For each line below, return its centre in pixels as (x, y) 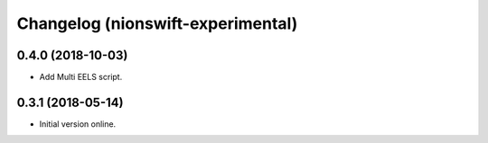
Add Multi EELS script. (81, 77)
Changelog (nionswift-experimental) (157, 23)
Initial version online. (78, 124)
